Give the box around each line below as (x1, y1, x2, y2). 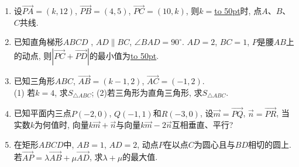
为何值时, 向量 (35, 119, 89, 131)
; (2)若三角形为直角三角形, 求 (91, 86, 202, 98)
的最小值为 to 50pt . (89, 50, 159, 61)
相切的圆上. (248, 138, 291, 150)
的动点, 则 (13, 50, 52, 61)
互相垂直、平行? (171, 119, 233, 131)
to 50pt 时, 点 (214, 5, 262, 17)
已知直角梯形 (13, 36, 63, 48)
